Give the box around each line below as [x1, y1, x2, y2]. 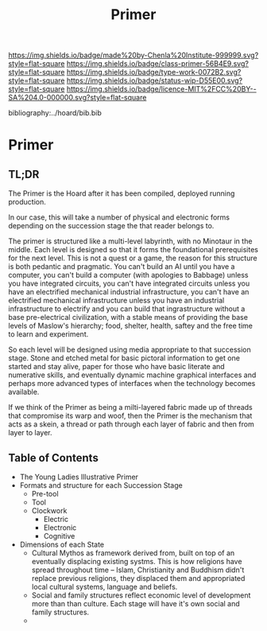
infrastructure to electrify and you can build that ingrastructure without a [8, 304, 246, 314]
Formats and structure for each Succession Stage [19, 481, 183, 490]
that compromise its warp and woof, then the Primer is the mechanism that [8, 411, 253, 421]
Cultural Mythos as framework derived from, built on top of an [31, 548, 235, 558]
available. [8, 388, 40, 397]
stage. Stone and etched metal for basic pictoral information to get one [8, 353, 241, 363]
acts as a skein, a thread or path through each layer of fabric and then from [8, 419, 254, 429]
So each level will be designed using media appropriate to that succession [8, 345, 252, 355]
